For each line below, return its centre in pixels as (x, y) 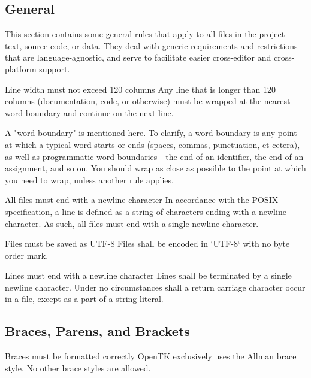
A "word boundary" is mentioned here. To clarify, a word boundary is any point (151, 133)
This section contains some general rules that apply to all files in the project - (148, 34)
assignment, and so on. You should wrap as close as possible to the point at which (155, 168)
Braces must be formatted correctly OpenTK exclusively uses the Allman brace (151, 356)
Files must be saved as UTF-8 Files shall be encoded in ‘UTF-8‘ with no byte (147, 244)
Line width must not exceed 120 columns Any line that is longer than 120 (140, 89)
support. (55, 69)
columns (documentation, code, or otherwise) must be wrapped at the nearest (148, 101)
